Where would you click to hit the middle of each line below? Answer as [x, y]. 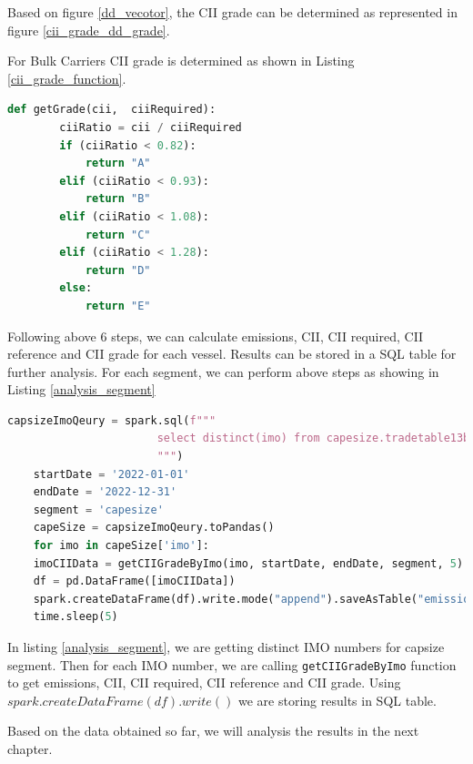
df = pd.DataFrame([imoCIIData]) [134, 581]
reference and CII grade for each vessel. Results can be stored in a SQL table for [232, 354]
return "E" [118, 306]
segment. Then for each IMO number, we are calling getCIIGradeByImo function [232, 664]
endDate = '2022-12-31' [105, 492]
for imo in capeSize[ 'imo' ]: [121, 546]
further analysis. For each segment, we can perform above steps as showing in [223, 371]
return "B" [118, 199]
